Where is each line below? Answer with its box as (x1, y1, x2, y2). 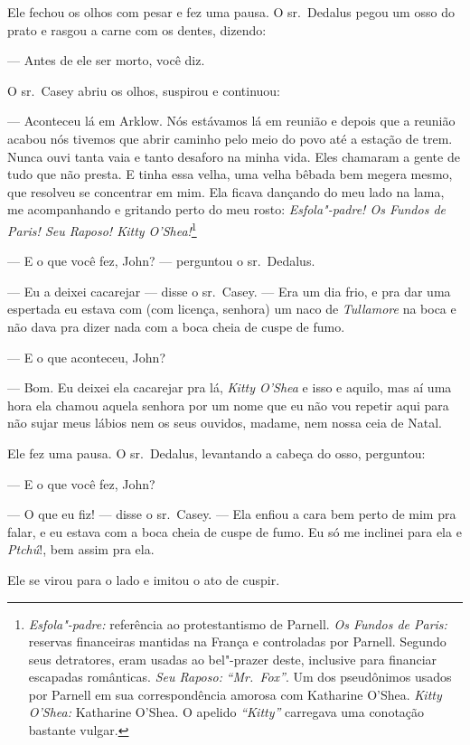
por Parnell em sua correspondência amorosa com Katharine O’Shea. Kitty (28, 684, 442, 703)
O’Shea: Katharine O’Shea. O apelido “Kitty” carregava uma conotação (28, 703, 425, 721)
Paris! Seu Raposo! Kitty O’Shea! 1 (7, 218, 197, 240)
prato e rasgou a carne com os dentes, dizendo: (7, 20, 267, 39)
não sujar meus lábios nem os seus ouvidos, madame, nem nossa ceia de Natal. (7, 413, 442, 432)
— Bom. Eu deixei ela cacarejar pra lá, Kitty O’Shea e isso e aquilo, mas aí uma (7, 378, 452, 397)
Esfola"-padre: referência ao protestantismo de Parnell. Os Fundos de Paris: (28, 614, 447, 633)
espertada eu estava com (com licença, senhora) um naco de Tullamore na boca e (7, 299, 456, 318)
